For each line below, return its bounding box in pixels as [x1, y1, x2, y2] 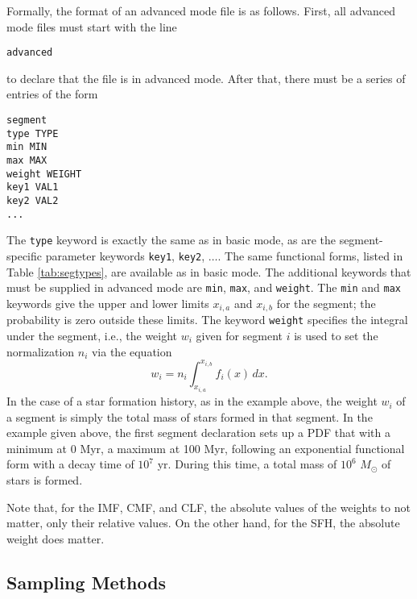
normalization [6, 343, 75, 360]
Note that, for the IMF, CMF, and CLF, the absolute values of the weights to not [6, 498, 411, 515]
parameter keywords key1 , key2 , [45, 247, 205, 264]
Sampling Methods [6, 569, 167, 594]
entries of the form [6, 85, 98, 102]
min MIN [6, 141, 47, 153]
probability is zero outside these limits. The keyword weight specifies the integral [6, 311, 408, 328]
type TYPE [6, 127, 59, 139]
